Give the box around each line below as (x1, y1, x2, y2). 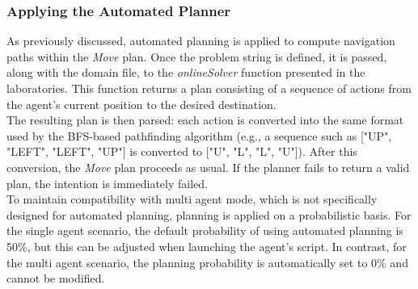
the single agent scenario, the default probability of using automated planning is (6, 222, 403, 239)
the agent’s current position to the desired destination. (6, 95, 277, 112)
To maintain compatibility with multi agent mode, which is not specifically (6, 191, 378, 207)
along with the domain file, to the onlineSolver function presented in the (6, 64, 365, 81)
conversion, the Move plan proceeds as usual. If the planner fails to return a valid (6, 158, 410, 175)
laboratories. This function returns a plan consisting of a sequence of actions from (6, 80, 412, 96)
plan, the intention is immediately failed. (6, 174, 208, 191)
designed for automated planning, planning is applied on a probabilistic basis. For (6, 206, 412, 223)
